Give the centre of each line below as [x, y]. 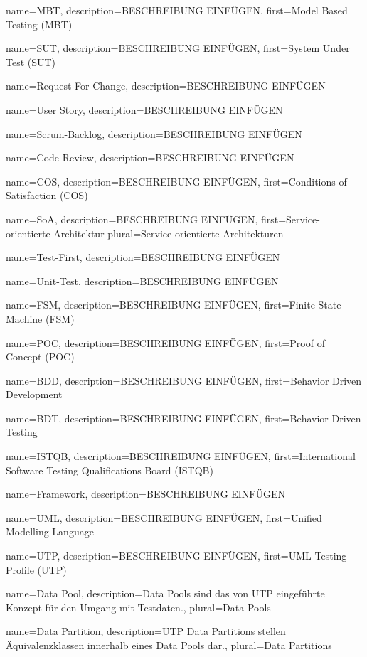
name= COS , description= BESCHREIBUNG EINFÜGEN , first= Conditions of [176, 181]
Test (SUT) [31, 62]
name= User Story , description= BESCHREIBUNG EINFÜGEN [144, 109]
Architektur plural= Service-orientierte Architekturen [169, 233]
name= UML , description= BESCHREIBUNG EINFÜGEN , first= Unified [164, 517]
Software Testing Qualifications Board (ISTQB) [110, 470]
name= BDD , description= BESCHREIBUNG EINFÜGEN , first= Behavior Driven [184, 380]
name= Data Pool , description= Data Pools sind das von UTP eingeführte [165, 593]
